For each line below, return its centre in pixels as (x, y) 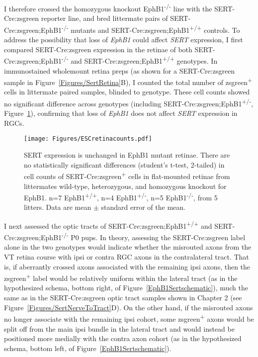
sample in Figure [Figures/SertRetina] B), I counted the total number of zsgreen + (128, 81)
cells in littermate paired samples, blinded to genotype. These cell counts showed (127, 92)
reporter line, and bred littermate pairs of (104, 18)
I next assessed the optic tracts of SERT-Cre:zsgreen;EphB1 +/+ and (108, 225)
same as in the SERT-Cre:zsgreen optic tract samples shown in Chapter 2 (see (123, 298)
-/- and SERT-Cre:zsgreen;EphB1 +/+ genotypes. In (140, 60)
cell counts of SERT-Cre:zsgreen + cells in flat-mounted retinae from (127, 175)
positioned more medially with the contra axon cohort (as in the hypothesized (123, 338)
